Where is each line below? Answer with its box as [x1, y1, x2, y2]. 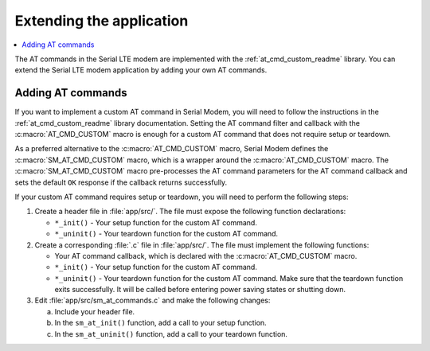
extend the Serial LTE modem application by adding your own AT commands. [14, 65, 268, 75]
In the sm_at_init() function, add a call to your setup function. [54, 318, 267, 328]
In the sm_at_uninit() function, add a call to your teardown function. [54, 329, 288, 338]
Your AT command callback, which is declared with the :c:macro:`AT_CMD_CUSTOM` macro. [54, 251, 358, 260]
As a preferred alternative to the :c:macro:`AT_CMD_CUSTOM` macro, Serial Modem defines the [14, 144, 329, 154]
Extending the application [14, 12, 189, 29]
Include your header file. [54, 306, 135, 316]
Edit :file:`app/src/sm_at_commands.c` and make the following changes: [34, 295, 271, 306]
